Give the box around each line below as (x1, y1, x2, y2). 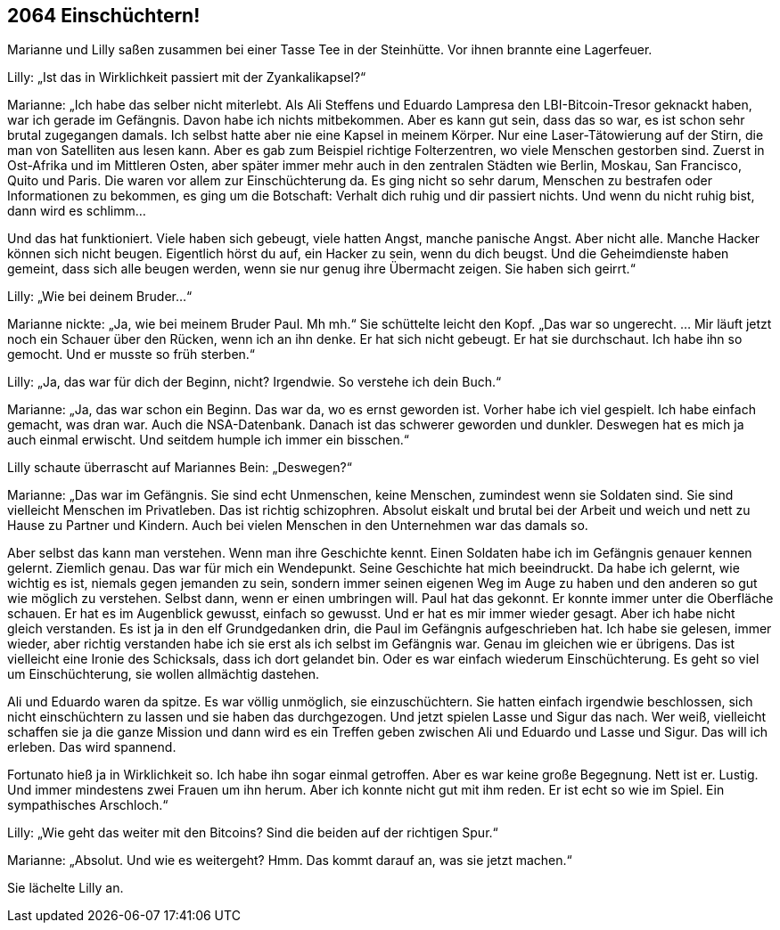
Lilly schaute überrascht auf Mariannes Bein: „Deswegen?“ (7, 460, 352, 476)
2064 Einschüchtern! (7, 4, 201, 27)
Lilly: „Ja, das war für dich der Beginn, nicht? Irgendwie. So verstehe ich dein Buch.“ (7, 374, 502, 390)
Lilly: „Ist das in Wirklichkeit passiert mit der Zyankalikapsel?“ (7, 69, 366, 86)
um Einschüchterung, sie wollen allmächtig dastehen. (7, 666, 320, 682)
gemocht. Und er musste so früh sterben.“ (7, 347, 256, 363)
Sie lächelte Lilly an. (7, 880, 124, 896)
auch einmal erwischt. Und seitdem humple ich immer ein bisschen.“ (7, 432, 409, 448)
